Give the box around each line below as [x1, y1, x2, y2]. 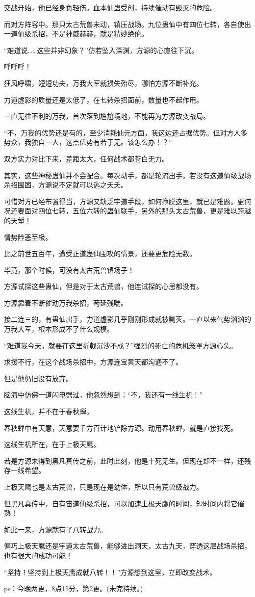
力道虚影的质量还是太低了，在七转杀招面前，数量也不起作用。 [4, 94, 203, 104]
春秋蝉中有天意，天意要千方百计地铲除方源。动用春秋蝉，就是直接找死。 [4, 422, 237, 433]
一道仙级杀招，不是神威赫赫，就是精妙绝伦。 [4, 28, 148, 39]
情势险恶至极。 [4, 232, 52, 242]
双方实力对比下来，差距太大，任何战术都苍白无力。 [4, 153, 169, 163]
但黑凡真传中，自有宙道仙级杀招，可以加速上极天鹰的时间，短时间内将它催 [4, 498, 244, 508]
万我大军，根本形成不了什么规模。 [4, 324, 114, 334]
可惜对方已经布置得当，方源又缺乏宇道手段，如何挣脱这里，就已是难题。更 [4, 196, 244, 206]
